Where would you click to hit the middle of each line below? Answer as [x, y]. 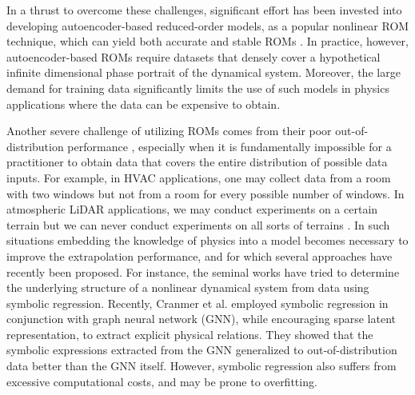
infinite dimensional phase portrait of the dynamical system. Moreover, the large [204, 72]
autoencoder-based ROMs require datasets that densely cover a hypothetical [194, 56]
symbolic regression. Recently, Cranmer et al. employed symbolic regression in [198, 303]
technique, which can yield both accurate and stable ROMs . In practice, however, [207, 41]
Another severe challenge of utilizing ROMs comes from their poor [169, 131]
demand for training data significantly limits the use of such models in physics [198, 88]
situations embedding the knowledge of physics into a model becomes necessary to [207, 240]
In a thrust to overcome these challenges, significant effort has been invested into [204, 10]
